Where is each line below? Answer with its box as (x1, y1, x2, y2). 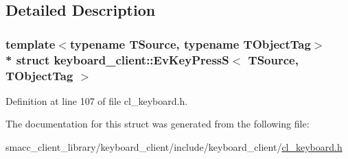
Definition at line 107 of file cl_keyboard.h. (5, 93, 188, 108)
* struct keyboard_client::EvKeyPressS (5, 51, 229, 68)
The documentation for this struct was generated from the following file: (5, 117, 310, 131)
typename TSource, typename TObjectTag (69, 35, 311, 52)
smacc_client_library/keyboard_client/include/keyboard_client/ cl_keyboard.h (5, 140, 343, 154)
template (5, 35, 56, 52)
